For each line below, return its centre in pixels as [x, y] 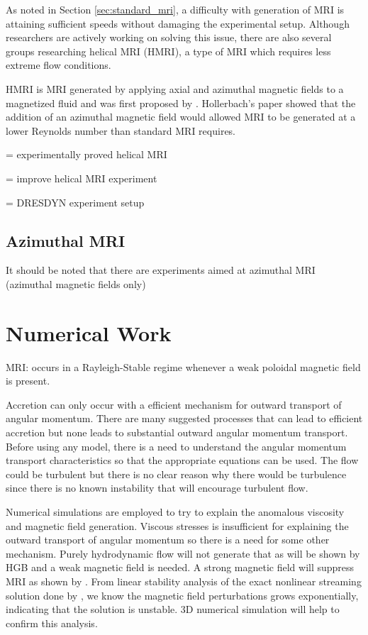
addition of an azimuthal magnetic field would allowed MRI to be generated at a [181, 117]
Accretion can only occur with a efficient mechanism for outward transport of [174, 404]
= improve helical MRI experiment [82, 178]
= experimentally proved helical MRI [87, 154]
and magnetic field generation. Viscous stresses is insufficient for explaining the [177, 525]
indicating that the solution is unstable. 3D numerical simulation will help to [173, 609]
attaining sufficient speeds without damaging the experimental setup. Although [178, 23]
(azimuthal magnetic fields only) [76, 283]
